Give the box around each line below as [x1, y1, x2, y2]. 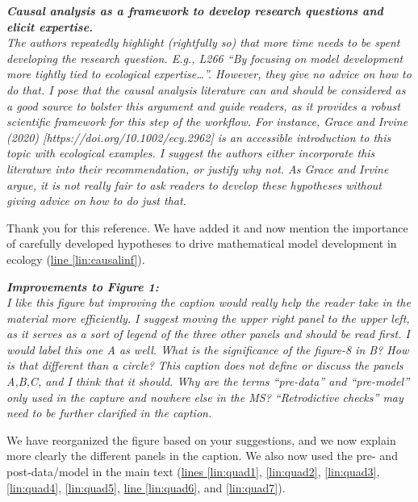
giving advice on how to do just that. [6, 192, 186, 209]
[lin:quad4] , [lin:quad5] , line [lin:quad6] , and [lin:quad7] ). [6, 479, 286, 496]
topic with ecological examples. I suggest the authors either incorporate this [6, 144, 375, 161]
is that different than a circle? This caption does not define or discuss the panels [6, 357, 403, 374]
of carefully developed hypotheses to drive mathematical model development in [6, 235, 397, 252]
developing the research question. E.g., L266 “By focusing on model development [6, 49, 403, 66]
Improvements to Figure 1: [6, 278, 159, 295]
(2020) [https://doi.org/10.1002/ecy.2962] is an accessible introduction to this [6, 128, 391, 145]
